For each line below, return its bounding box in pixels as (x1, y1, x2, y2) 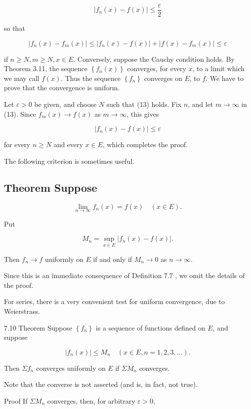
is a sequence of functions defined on (96, 322, 206, 332)
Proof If (4, 395, 28, 406)
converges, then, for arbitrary (47, 395, 136, 406)
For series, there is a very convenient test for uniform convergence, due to (4, 296, 225, 307)
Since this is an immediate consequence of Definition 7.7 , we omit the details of (4, 270, 245, 281)
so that (4, 23, 25, 33)
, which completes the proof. (103, 139, 188, 150)
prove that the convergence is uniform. (4, 82, 120, 93)
